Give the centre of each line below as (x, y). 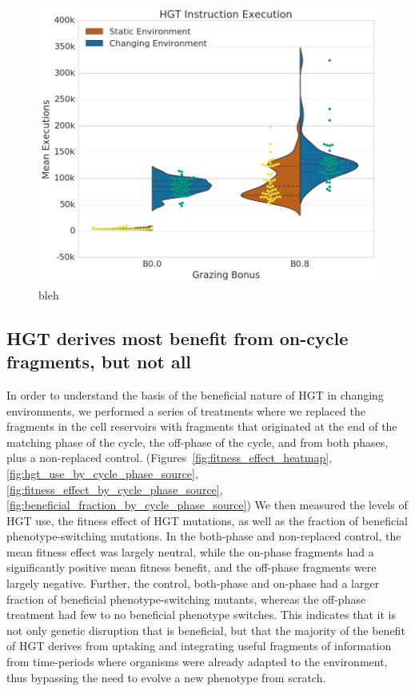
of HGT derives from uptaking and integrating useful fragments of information (199, 646)
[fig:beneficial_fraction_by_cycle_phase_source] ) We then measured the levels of (207, 505)
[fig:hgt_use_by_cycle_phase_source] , (102, 473)
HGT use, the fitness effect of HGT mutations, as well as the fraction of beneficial (207, 520)
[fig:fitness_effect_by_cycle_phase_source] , (115, 489)
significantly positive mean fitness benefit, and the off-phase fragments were (192, 567)
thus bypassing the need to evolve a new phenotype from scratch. (166, 677)
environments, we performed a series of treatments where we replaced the (186, 410)
